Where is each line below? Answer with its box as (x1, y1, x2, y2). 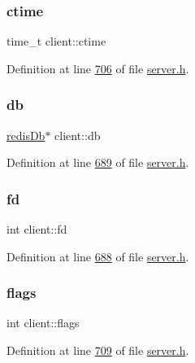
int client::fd (6, 221, 67, 238)
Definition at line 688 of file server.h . (6, 247, 189, 265)
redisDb (6, 126, 45, 143)
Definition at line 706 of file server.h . (6, 59, 189, 77)
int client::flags (6, 314, 80, 331)
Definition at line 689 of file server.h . (6, 154, 189, 171)
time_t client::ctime (6, 33, 106, 50)
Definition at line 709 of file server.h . (6, 342, 189, 359)
